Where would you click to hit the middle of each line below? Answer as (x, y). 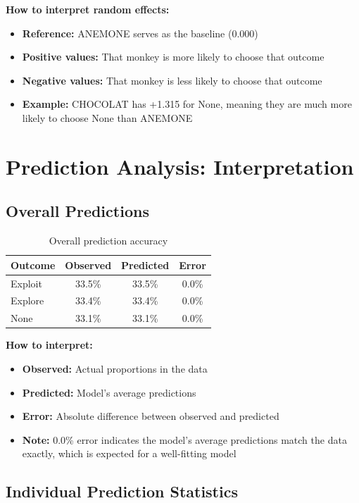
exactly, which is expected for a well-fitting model (129, 453)
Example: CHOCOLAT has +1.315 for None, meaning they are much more (187, 104)
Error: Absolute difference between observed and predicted (151, 416)
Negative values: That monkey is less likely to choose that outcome (172, 80)
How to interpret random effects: (88, 9)
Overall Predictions (77, 211)
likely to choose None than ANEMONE (107, 117)
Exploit (26, 283)
